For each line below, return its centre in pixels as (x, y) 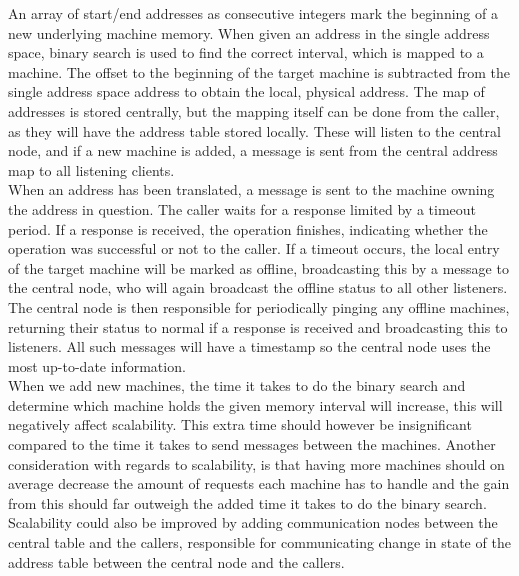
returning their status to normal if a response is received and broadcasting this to (258, 326)
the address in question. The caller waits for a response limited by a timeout (242, 208)
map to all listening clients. (91, 169)
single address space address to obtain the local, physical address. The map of (246, 91)
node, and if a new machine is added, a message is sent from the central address (253, 150)
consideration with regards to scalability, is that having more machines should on (256, 463)
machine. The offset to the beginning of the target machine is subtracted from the (259, 71)
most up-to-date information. (97, 365)
